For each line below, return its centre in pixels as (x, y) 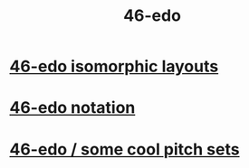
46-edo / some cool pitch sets (124, 149)
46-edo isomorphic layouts (114, 66)
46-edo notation (72, 108)
